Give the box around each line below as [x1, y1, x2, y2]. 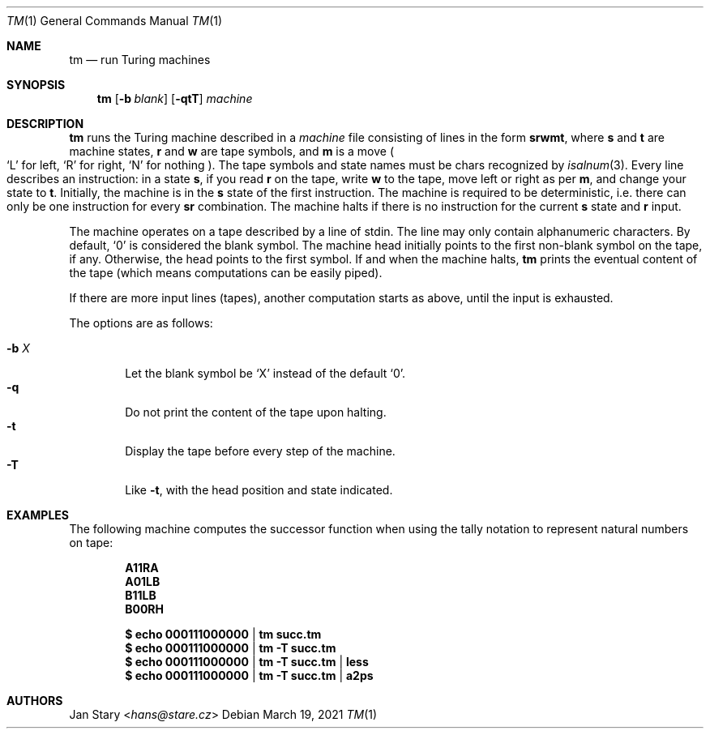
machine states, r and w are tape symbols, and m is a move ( [69, 144, 395, 158]
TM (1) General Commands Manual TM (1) [6, 14, 223, 28]
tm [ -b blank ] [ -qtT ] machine [96, 92, 253, 105]
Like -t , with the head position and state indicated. [125, 483, 393, 497]
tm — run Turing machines [69, 53, 211, 66]
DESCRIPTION [6, 117, 84, 130]
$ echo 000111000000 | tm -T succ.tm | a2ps [125, 669, 374, 682]
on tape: [69, 536, 113, 549]
